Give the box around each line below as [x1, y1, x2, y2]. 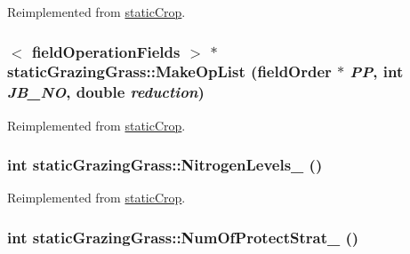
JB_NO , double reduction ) [7, 81, 205, 103]
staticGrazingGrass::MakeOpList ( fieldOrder [7, 60, 332, 83]
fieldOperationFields [31, 40, 181, 62]
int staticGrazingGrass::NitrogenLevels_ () [7, 154, 323, 176]
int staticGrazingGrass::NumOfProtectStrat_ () [7, 226, 359, 248]
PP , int [350, 60, 404, 83]
